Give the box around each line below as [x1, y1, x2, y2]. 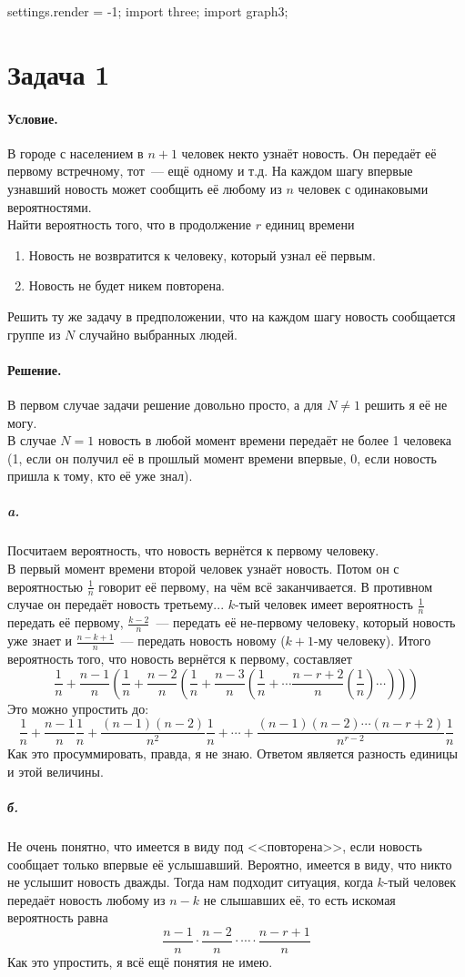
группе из [7, 324, 61, 343]
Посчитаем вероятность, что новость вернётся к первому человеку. [7, 541, 379, 560]
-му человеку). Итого [314, 631, 431, 650]
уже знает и [7, 631, 72, 650]
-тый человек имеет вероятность [235, 595, 413, 614]
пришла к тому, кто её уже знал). [7, 466, 193, 485]
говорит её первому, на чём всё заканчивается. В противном [98, 576, 433, 595]
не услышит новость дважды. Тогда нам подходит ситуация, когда [7, 872, 373, 891]
